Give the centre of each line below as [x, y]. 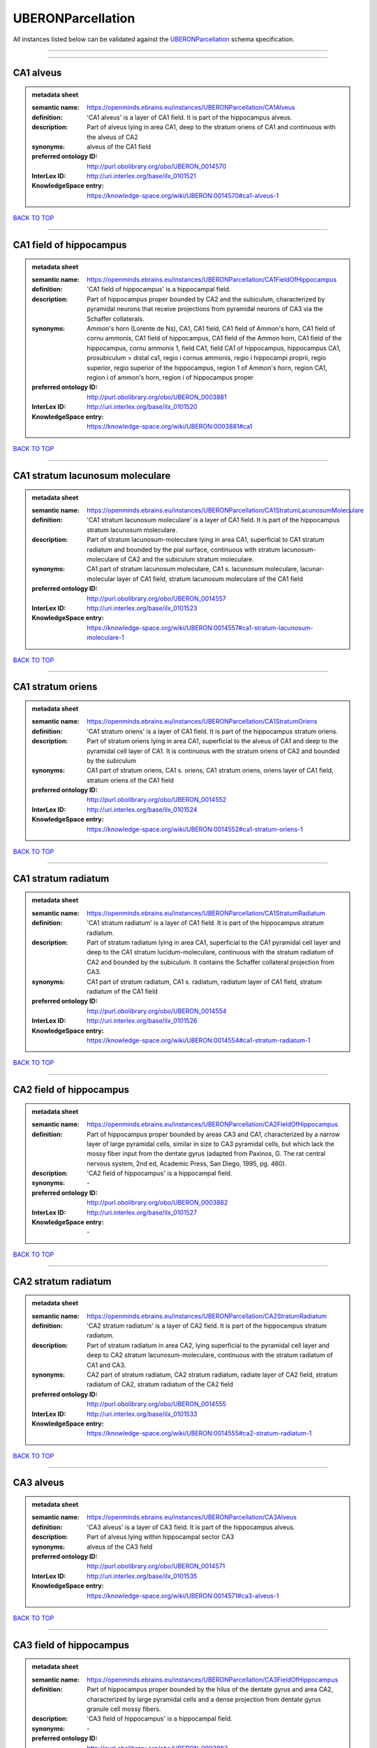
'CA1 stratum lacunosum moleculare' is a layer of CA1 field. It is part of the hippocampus [213, 520]
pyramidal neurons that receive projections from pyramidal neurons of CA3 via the [205, 309]
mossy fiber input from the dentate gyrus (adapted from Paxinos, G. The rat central [206, 1154]
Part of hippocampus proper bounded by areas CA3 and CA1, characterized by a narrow [213, 1134]
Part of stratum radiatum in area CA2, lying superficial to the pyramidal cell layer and [208, 1345]
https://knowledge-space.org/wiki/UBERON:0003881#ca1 [170, 426]
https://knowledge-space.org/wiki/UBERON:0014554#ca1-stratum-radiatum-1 [199, 1040]
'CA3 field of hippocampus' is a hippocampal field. [160, 1719]
